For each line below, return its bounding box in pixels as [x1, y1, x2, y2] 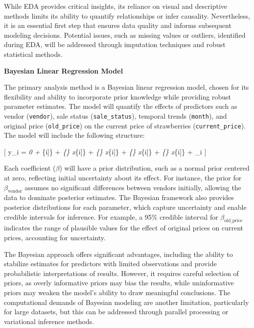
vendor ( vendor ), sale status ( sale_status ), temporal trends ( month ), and [4, 110, 227, 121]
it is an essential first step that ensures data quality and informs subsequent [4, 20, 231, 30]
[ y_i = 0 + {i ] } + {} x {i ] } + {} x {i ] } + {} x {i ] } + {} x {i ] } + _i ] [4, 146, 207, 156]
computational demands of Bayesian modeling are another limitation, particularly [4, 297, 249, 307]
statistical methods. [4, 49, 63, 59]
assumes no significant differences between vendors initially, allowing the [24, 182, 241, 192]
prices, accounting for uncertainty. [4, 232, 106, 242]
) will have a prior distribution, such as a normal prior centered [59, 163, 250, 173]
